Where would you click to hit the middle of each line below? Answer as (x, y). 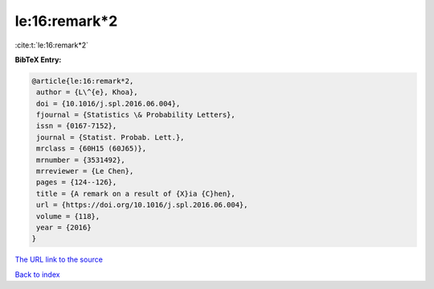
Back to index (37, 275)
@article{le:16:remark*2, (83, 81)
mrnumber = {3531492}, (81, 160)
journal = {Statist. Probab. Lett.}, (111, 137)
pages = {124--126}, (77, 182)
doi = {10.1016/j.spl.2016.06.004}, (108, 103)
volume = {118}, (68, 216)
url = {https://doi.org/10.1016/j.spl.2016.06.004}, (142, 205)
